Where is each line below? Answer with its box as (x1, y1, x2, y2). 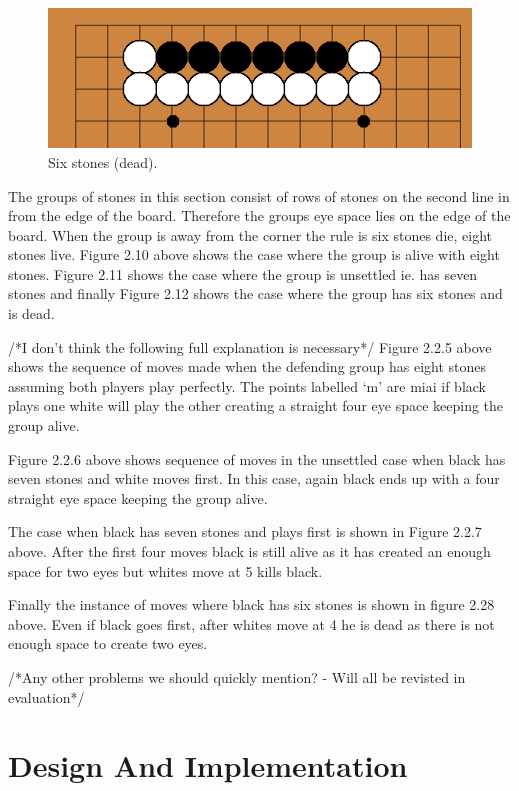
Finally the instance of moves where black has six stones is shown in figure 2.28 (8, 594, 495, 615)
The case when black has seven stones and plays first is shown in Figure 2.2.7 (8, 521, 482, 542)
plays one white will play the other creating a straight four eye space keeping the (8, 395, 504, 416)
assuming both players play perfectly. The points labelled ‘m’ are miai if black (8, 375, 487, 396)
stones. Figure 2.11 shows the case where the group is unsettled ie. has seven (8, 263, 478, 284)
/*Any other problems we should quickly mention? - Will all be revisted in (8, 666, 466, 687)
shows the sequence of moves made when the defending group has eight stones (8, 356, 487, 377)
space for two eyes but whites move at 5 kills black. (8, 560, 323, 581)
